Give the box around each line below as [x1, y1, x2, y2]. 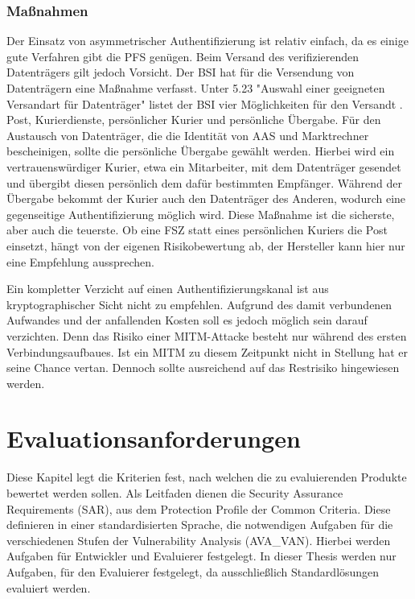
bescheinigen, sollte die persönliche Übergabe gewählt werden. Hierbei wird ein [6, 143, 395, 159]
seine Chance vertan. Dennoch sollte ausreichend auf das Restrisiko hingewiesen [6, 359, 400, 376]
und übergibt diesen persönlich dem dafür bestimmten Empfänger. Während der [6, 174, 402, 191]
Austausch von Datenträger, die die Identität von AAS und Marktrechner [6, 126, 369, 143]
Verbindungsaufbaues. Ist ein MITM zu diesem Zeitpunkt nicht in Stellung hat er [6, 343, 408, 360]
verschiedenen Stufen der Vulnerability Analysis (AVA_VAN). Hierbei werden [6, 531, 391, 548]
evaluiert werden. [6, 579, 91, 596]
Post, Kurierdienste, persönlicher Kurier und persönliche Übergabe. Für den [6, 111, 381, 128]
